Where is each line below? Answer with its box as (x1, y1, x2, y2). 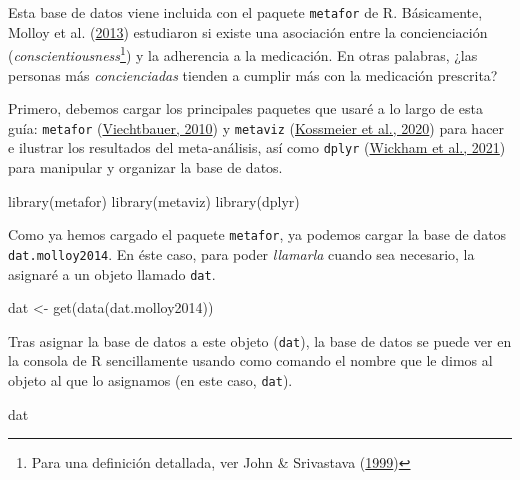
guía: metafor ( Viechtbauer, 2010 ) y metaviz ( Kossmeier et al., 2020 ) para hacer (8, 117, 505, 138)
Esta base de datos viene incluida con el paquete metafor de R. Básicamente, (8, 2, 483, 22)
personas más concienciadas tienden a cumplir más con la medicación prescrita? (8, 64, 498, 85)
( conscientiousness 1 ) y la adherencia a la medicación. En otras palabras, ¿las (8, 42, 478, 65)
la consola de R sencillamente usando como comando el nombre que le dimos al (8, 350, 493, 371)
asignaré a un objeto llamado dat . (8, 263, 216, 284)
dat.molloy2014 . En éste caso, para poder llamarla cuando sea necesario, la (8, 243, 475, 264)
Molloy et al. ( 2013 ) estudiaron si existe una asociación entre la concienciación (8, 21, 488, 42)
